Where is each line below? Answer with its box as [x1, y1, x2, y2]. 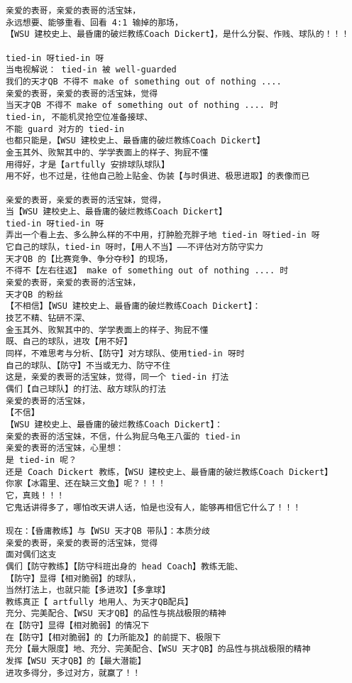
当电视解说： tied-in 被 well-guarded [6, 65, 177, 75]
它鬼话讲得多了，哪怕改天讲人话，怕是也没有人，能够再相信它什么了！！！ [6, 502, 302, 513]
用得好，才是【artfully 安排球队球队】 [6, 159, 170, 170]
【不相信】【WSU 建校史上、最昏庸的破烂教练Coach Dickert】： [6, 301, 261, 312]
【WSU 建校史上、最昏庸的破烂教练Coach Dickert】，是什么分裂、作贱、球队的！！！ [6, 29, 350, 40]
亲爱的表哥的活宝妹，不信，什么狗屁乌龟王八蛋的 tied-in [6, 431, 241, 442]
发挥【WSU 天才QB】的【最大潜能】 [6, 656, 146, 667]
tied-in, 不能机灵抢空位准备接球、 [6, 111, 153, 122]
